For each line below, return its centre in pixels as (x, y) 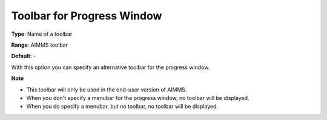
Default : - (24, 56)
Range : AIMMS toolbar (40, 45)
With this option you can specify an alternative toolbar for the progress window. (111, 67)
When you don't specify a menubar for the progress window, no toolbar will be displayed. (138, 98)
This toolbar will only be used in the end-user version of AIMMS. (107, 89)
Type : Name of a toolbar (42, 34)
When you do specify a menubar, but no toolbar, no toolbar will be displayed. (122, 107)
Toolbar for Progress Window (87, 16)
